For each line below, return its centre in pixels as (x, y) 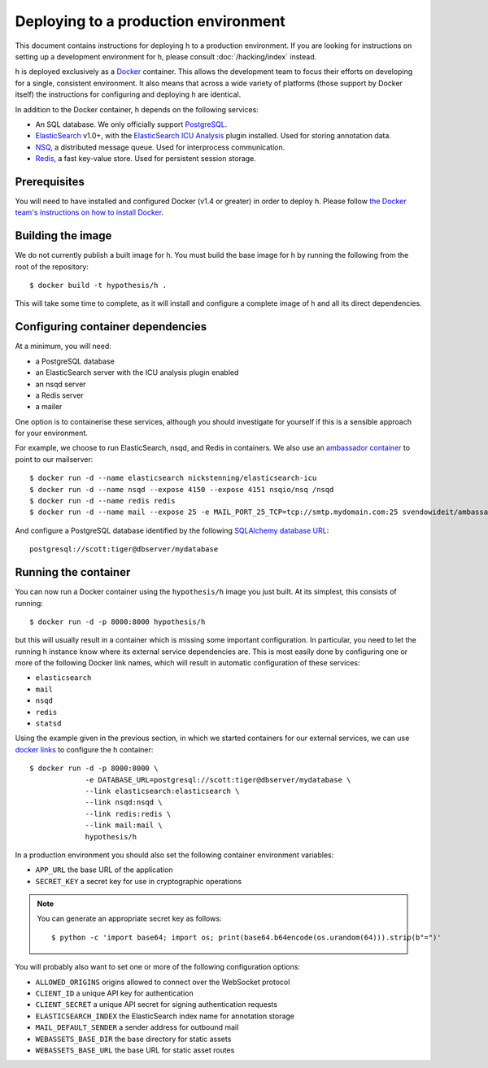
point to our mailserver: (54, 459)
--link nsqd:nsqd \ (124, 802)
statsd (48, 724)
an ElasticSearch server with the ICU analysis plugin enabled (137, 373)
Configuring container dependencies (111, 327)
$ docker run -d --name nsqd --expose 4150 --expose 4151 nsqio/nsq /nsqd (182, 489)
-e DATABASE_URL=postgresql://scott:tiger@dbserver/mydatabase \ (218, 780)
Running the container (73, 572)
